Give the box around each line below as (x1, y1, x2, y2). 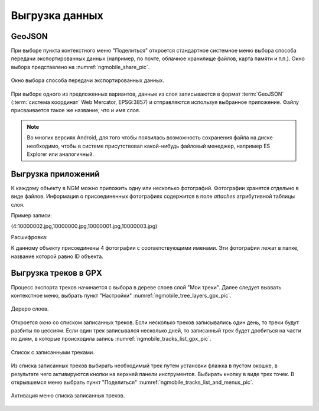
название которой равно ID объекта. (11, 253, 103, 260)
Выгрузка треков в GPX (11, 268, 103, 278)
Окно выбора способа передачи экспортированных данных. (11, 77, 165, 84)
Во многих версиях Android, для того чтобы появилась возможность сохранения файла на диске (27, 134, 273, 141)
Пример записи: (11, 212, 53, 219)
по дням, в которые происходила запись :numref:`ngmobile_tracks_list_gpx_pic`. (11, 335, 211, 342)
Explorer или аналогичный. (27, 151, 95, 158)
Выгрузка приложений (11, 169, 100, 179)
